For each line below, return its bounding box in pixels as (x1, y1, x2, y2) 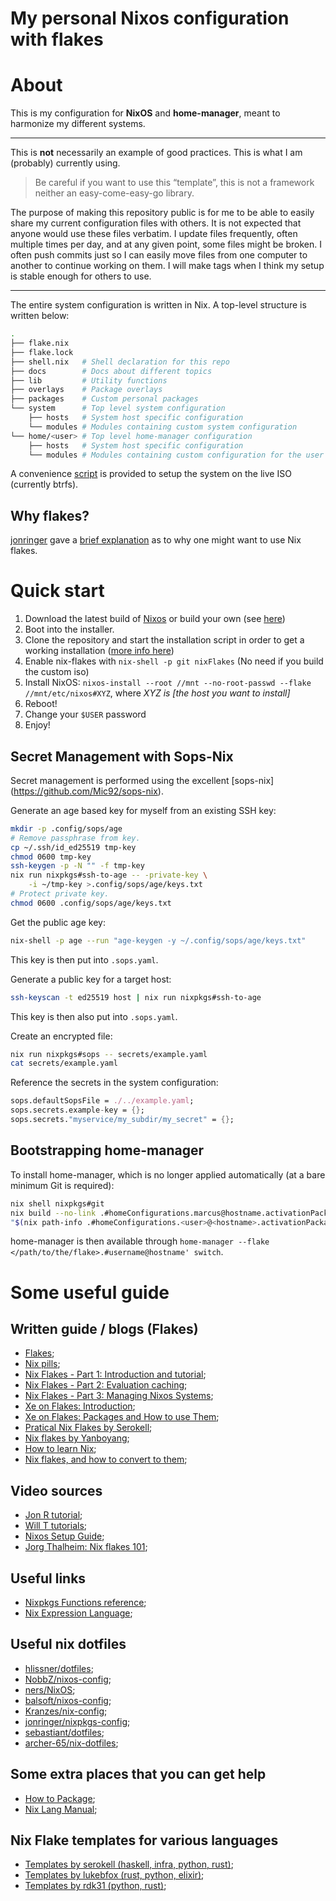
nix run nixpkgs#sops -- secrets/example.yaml (10, 1049, 208, 1059)
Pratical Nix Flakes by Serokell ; (24, 1422, 153, 1434)
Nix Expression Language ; (24, 1607, 133, 1619)
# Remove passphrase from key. (10, 833, 141, 843)
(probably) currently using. (10, 157, 121, 169)
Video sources (10, 1482, 103, 1499)
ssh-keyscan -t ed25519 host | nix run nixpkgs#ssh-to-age (10, 992, 262, 1002)
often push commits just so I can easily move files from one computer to (10, 249, 308, 261)
